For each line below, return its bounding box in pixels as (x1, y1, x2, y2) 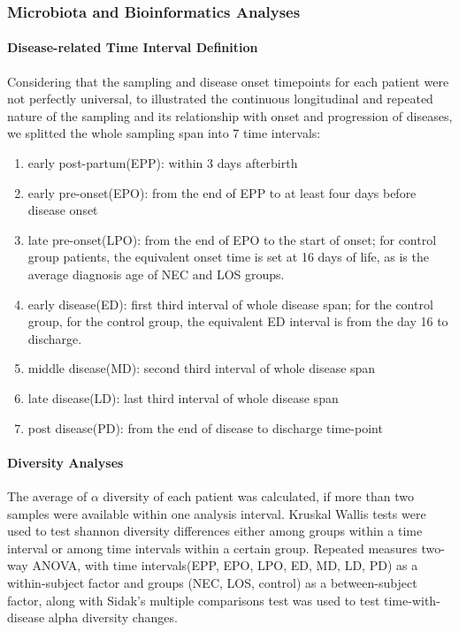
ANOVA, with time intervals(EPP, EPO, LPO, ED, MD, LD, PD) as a (32, 556, 418, 575)
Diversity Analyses (7, 453, 124, 471)
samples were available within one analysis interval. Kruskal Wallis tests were (7, 504, 426, 522)
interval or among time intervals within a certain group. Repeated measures (7, 538, 417, 557)
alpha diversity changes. (48, 608, 178, 627)
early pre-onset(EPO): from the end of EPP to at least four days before (27, 183, 417, 202)
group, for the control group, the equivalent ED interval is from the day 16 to (27, 312, 448, 331)
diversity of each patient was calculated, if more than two (103, 486, 414, 505)
